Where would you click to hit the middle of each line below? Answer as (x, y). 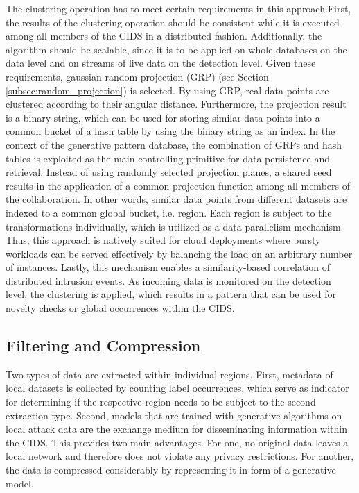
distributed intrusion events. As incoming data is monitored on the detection (168, 280)
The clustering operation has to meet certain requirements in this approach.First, (178, 8)
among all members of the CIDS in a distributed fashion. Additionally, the (164, 36)
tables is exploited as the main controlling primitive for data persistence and (168, 158)
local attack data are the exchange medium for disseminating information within (177, 429)
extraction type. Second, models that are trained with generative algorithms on (174, 415)
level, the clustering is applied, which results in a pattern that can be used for (171, 294)
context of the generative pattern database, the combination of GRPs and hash (174, 144)
